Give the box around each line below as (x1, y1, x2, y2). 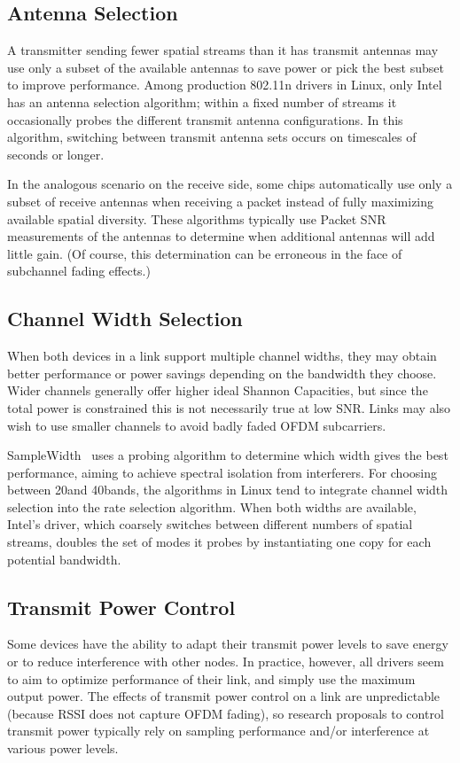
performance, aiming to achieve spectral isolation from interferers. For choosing (7, 463, 437, 481)
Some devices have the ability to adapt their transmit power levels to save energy (7, 635, 448, 653)
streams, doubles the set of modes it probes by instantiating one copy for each (7, 533, 432, 551)
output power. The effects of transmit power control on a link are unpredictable (7, 687, 441, 705)
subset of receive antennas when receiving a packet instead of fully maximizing (7, 191, 434, 210)
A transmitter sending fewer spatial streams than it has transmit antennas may (7, 41, 439, 59)
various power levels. (7, 739, 119, 758)
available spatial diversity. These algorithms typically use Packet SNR (7, 209, 386, 228)
